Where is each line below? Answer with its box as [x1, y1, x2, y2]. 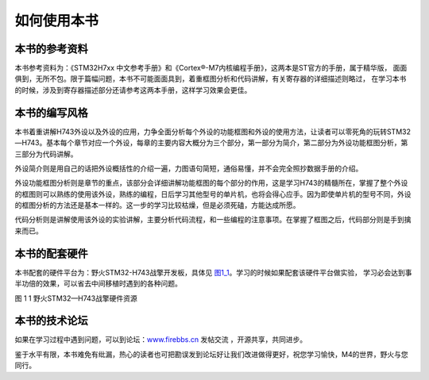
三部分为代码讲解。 [14, 149, 78, 159]
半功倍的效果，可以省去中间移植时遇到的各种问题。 [14, 278, 182, 289]
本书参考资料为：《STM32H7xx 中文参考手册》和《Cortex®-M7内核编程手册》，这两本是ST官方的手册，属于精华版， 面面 [14, 63, 408, 73]
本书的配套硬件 [14, 247, 88, 260]
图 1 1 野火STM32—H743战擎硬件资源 [14, 294, 138, 303]
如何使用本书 [14, 12, 99, 29]
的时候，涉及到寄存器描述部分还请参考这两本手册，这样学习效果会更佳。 [14, 85, 252, 94]
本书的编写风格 [14, 106, 88, 119]
